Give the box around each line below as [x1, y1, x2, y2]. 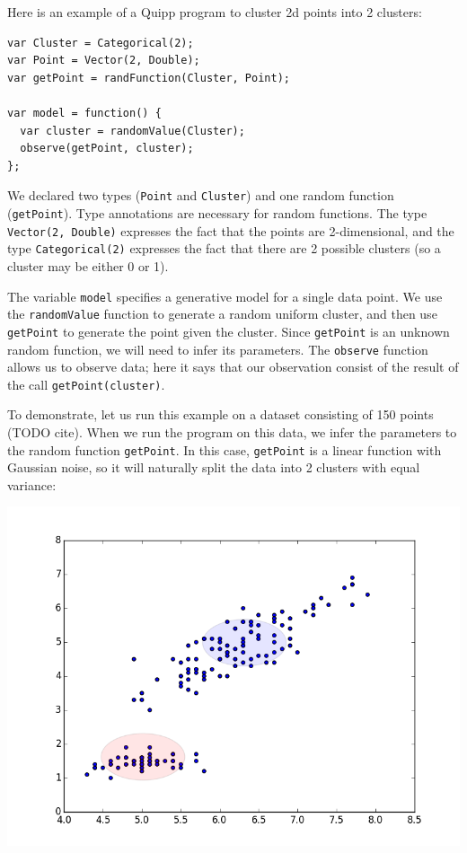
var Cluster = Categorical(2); [7, 36, 194, 49]
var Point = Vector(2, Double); [7, 54, 200, 67]
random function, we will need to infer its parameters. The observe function [7, 339, 428, 358]
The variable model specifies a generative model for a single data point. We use [7, 286, 443, 305]
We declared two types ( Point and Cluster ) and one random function [7, 186, 394, 205]
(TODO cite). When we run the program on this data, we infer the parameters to [7, 423, 457, 442]
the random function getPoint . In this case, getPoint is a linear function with [7, 440, 442, 459]
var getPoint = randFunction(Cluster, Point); [7, 71, 290, 84]
